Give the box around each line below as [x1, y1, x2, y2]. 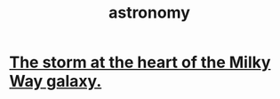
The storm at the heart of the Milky [9, 52, 271, 72]
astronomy [108, 3, 191, 23]
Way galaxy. [9, 72, 102, 91]
